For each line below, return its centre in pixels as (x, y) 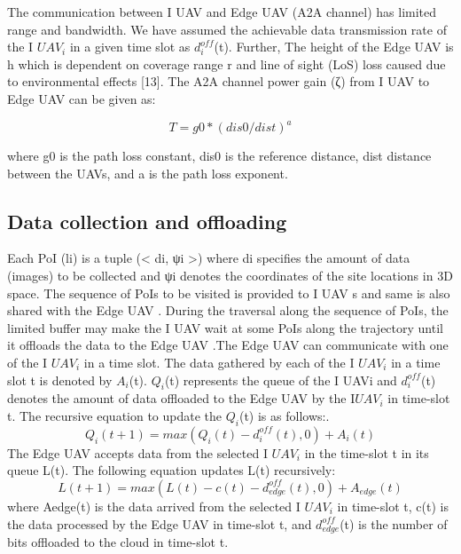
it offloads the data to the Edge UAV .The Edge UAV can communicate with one (228, 345)
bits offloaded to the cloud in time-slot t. (118, 542)
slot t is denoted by (60, 380)
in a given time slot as (130, 47)
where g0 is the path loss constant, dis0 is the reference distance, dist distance (219, 156)
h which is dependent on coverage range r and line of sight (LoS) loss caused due (227, 63)
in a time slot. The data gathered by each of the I (219, 363)
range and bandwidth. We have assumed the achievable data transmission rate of (227, 29)
